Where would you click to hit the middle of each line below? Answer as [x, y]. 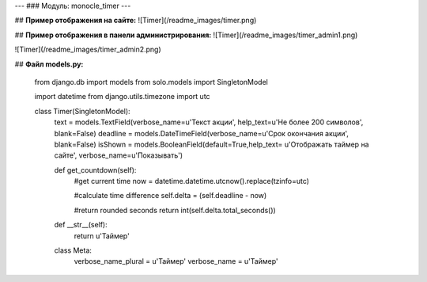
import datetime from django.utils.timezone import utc [122, 97]
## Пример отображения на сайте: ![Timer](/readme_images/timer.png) [136, 21]
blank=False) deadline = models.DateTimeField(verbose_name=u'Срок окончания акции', [202, 133]
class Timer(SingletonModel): [82, 111]
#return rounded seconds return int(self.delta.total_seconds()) [175, 210]
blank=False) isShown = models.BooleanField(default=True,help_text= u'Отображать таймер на [212, 144]
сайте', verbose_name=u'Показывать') [119, 155]
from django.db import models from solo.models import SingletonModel [151, 82]
